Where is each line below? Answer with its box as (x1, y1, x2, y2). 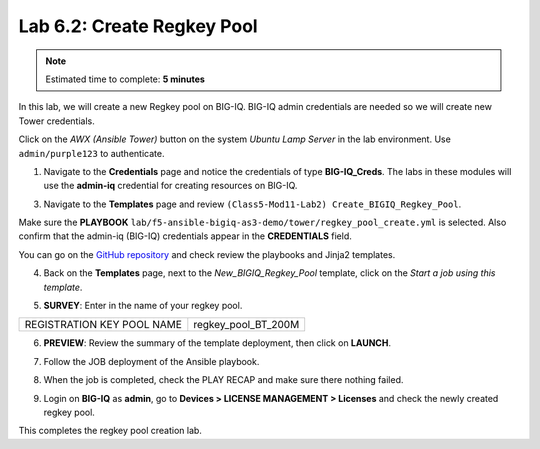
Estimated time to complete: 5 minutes (45, 73, 205, 85)
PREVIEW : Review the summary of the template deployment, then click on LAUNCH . (43, 337, 392, 349)
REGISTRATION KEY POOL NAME (24, 318, 182, 332)
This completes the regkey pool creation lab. (18, 425, 202, 437)
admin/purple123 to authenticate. (18, 147, 165, 159)
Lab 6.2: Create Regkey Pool (18, 15, 259, 37)
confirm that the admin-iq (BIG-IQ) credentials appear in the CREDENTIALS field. (18, 230, 352, 242)
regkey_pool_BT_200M (193, 318, 300, 332)
